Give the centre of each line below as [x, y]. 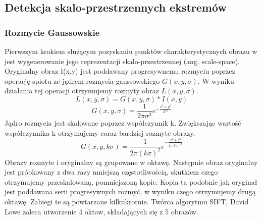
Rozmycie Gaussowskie [52, 32]
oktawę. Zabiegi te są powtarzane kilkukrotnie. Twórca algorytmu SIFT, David [127, 201]
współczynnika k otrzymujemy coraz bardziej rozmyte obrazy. [100, 132]
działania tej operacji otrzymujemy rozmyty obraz [82, 91]
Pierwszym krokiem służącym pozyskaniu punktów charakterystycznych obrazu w [131, 51]
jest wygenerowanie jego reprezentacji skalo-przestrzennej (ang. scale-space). [122, 61]
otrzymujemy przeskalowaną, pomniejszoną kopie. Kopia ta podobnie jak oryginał [131, 181]
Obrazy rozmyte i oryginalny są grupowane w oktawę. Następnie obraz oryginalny [131, 162]
